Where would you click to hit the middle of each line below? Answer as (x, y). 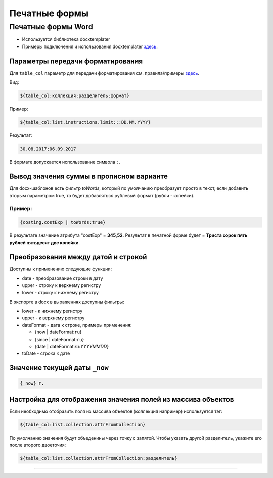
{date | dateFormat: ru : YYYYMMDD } (72, 347)
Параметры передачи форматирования (76, 61)
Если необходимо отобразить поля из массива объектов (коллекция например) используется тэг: (116, 411)
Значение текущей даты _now (59, 368)
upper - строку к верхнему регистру (61, 285)
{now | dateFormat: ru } (58, 332)
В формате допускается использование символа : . (65, 162)
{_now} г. (32, 383)
